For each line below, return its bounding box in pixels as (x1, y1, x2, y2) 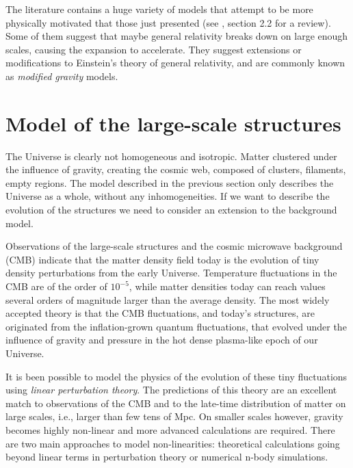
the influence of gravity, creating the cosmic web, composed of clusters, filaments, (5, 162, 346, 177)
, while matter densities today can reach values (129, 279, 326, 294)
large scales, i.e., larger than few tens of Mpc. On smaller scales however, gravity (5, 409, 343, 424)
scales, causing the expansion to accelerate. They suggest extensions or (5, 42, 302, 56)
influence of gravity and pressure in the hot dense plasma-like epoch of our (5, 333, 318, 347)
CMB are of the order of (5, 279, 107, 294)
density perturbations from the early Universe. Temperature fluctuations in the (5, 265, 337, 280)
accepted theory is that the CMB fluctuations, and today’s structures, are (5, 306, 315, 320)
